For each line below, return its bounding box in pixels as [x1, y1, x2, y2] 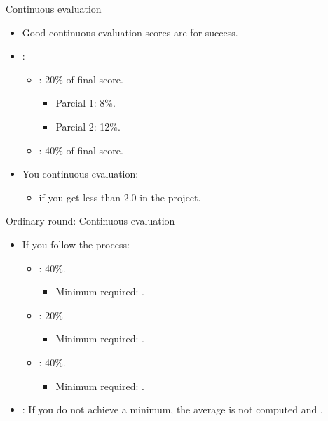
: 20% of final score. [39, 72, 123, 86]
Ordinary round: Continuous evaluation [6, 213, 175, 228]
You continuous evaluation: [22, 166, 139, 181]
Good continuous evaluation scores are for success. [22, 25, 238, 39]
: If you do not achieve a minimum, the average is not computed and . [22, 402, 323, 417]
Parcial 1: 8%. [55, 95, 116, 110]
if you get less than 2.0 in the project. [39, 189, 201, 204]
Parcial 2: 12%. [55, 119, 121, 133]
